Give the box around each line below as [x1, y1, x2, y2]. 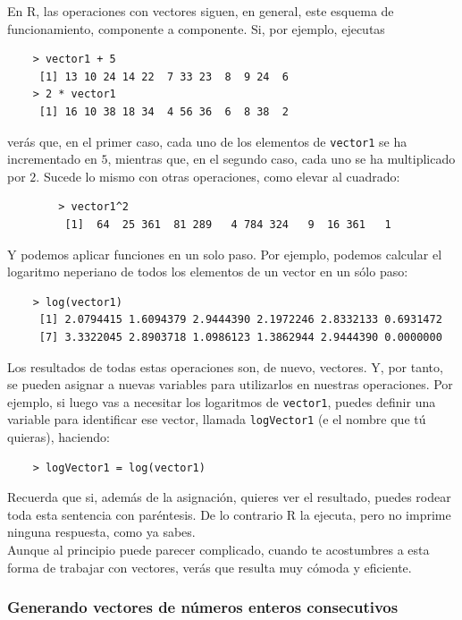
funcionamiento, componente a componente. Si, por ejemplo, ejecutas [7, 19, 385, 38]
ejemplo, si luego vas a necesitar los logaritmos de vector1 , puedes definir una [7, 392, 436, 411]
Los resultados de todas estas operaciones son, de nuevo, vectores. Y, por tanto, [7, 357, 443, 376]
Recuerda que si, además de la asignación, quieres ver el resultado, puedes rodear [7, 488, 451, 506]
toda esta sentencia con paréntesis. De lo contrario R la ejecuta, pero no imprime [7, 505, 451, 523]
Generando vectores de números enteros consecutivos [7, 596, 399, 618]
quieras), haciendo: [7, 428, 110, 446]
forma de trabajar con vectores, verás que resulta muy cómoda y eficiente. [7, 557, 412, 576]
